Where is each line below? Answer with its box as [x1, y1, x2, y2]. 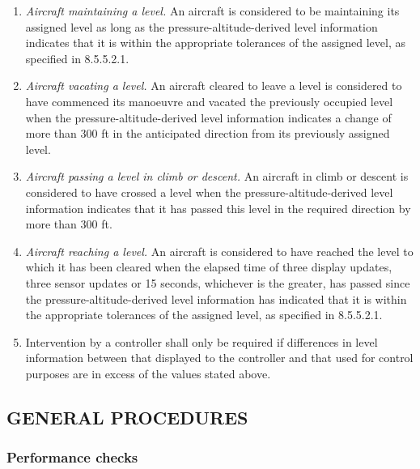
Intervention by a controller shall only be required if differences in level [25, 333, 378, 350]
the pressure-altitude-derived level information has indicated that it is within [25, 290, 407, 307]
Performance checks [6, 447, 138, 467]
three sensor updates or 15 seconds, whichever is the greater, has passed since [25, 274, 410, 291]
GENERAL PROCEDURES [6, 404, 248, 429]
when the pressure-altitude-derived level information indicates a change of [25, 109, 392, 126]
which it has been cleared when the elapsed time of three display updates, [25, 258, 392, 275]
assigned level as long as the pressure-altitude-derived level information [25, 18, 378, 35]
